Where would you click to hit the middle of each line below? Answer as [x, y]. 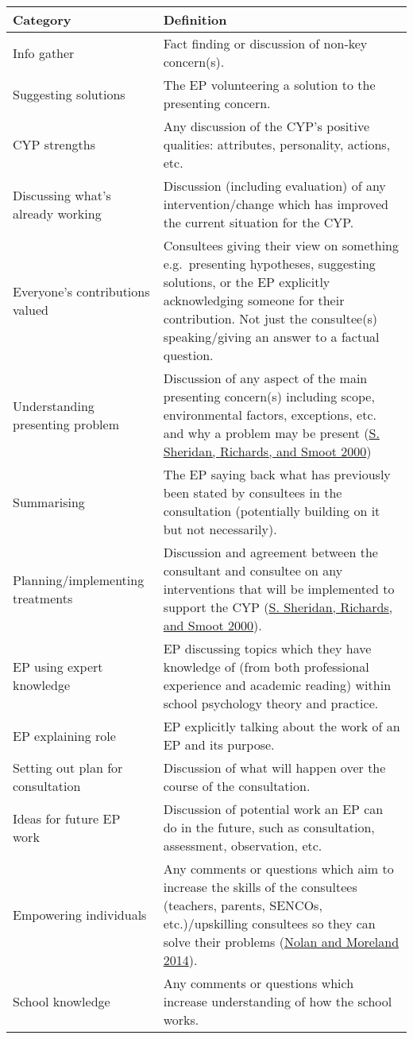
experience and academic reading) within [277, 685]
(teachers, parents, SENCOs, [243, 905]
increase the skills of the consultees [260, 887]
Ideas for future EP [67, 818]
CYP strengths [54, 144]
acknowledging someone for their [254, 300]
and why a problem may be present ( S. [271, 433]
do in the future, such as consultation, [269, 827]
